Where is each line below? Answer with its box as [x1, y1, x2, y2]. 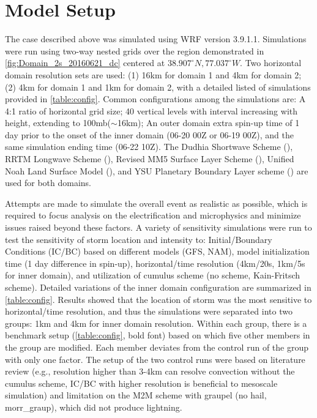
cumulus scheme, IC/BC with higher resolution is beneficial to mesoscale [5, 376, 278, 389]
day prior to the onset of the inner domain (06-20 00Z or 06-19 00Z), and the [5, 128, 294, 141]
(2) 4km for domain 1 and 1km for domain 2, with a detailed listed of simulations [5, 80, 311, 93]
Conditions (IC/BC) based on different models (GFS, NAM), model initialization [5, 245, 310, 258]
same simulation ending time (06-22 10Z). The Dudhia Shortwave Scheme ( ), [5, 140, 293, 153]
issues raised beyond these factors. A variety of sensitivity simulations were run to [5, 221, 312, 234]
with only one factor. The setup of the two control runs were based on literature [5, 353, 305, 365]
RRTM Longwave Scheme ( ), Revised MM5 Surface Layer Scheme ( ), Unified [5, 152, 294, 165]
